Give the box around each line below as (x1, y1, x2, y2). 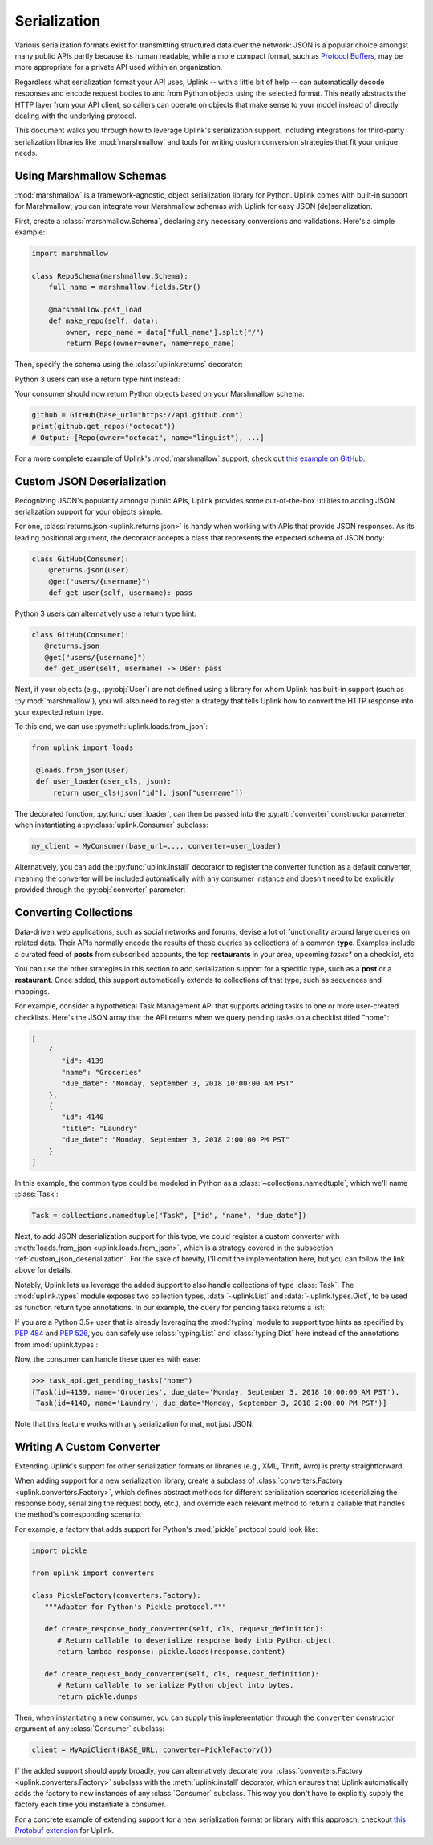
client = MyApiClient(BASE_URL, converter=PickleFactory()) (31, 1745, 273, 1754)
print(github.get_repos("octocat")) (31, 422, 176, 431)
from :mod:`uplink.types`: (14, 1339, 99, 1349)
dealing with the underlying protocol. (14, 111, 136, 120)
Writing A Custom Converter (14, 1440, 160, 1453)
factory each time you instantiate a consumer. (14, 1799, 167, 1810)
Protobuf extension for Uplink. (14, 1826, 115, 1835)
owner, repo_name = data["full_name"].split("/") (65, 328, 265, 336)
